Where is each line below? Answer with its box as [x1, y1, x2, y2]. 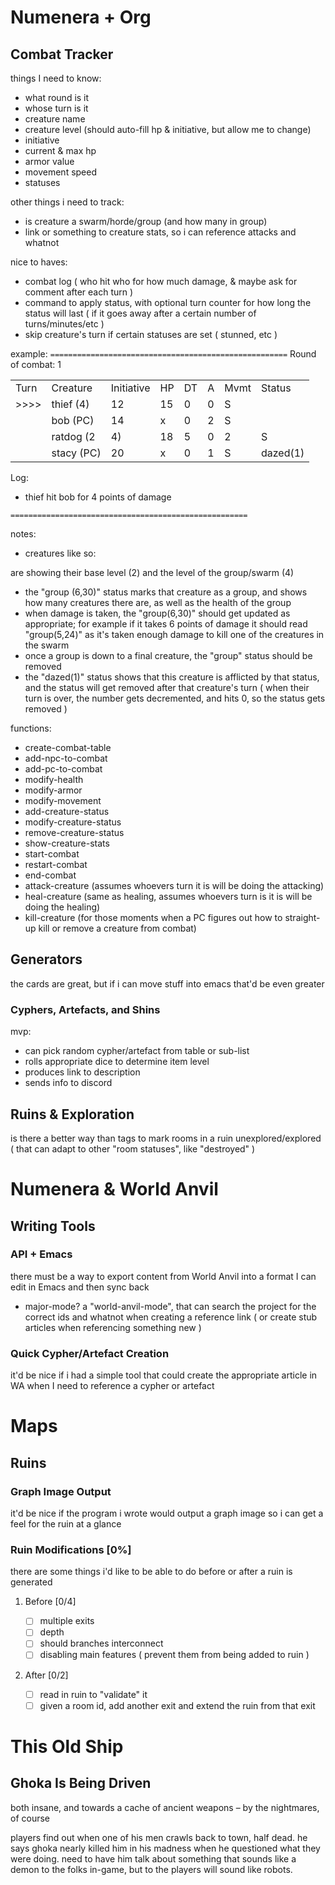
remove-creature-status [24, 827, 125, 838]
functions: [10, 722, 52, 734]
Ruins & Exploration [10, 1106, 135, 1123]
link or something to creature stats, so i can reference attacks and [24, 226, 297, 238]
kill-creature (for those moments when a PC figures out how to [24, 912, 283, 923]
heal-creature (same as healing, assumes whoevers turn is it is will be [24, 891, 313, 902]
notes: [10, 528, 37, 540]
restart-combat [24, 859, 88, 870]
